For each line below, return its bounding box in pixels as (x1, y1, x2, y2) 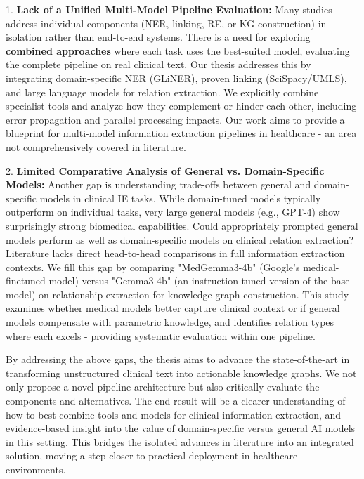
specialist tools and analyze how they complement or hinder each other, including (6, 98, 357, 113)
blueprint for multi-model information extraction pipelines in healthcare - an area (6, 126, 357, 140)
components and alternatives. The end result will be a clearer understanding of (6, 393, 346, 408)
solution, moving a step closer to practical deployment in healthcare (6, 448, 298, 463)
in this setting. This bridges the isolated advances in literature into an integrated (6, 434, 354, 449)
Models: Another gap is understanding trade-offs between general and (6, 177, 311, 192)
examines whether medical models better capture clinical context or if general (6, 301, 340, 315)
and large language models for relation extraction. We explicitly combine (6, 84, 319, 99)
